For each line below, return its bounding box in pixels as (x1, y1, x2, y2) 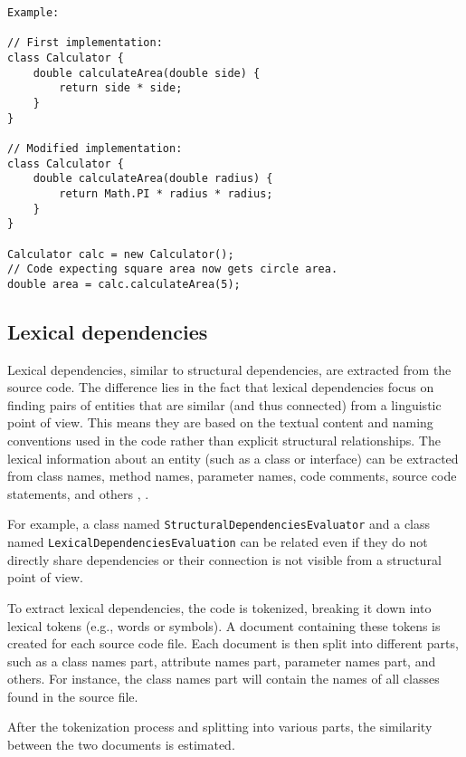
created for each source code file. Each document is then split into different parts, (7, 634, 459, 653)
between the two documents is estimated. (7, 735, 235, 754)
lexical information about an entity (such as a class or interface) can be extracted (7, 448, 459, 467)
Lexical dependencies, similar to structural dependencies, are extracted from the (7, 359, 452, 378)
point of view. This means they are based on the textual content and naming (7, 413, 433, 432)
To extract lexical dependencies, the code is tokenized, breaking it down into (7, 598, 432, 617)
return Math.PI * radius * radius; (59, 187, 273, 200)
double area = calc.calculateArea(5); (7, 277, 241, 291)
